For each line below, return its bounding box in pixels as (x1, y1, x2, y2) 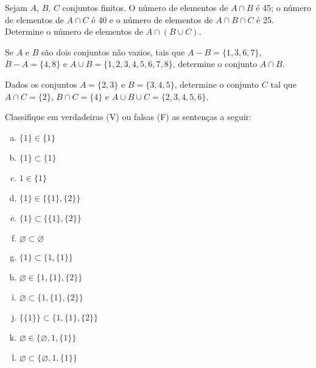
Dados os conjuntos (5, 77, 77, 90)
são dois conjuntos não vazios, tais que (41, 45, 185, 58)
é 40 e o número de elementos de (91, 13, 213, 26)
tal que (270, 77, 297, 90)
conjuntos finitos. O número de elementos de (62, 1, 228, 13)
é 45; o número (256, 1, 311, 13)
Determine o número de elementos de (5, 25, 144, 38)
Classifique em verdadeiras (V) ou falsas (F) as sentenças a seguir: (5, 110, 252, 123)
